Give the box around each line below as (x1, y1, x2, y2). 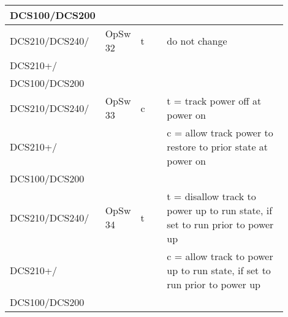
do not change (167, 33, 227, 48)
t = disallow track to (167, 189, 256, 203)
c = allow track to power (167, 249, 273, 263)
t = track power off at (167, 94, 262, 108)
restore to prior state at (167, 140, 268, 154)
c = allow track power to (167, 125, 273, 140)
